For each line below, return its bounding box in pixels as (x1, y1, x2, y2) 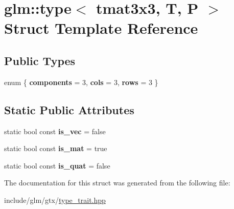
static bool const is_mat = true (4, 143, 107, 154)
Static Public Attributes (4, 101, 134, 117)
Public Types (4, 52, 76, 68)
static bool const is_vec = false (4, 126, 106, 136)
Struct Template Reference (4, 17, 198, 38)
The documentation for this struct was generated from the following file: (4, 177, 230, 188)
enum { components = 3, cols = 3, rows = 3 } (4, 76, 158, 87)
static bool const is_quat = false (4, 160, 110, 171)
